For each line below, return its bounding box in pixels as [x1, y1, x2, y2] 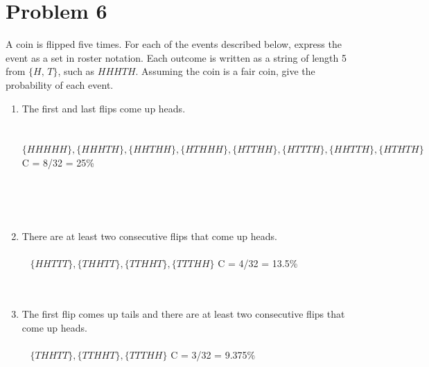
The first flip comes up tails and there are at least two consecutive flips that [21, 307, 345, 321]
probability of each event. [6, 77, 114, 92]
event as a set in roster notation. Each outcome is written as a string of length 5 [6, 50, 347, 65]
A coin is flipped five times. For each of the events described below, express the [6, 37, 342, 51]
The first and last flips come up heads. [21, 101, 186, 115]
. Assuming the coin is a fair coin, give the [135, 64, 315, 78]
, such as [58, 64, 95, 78]
